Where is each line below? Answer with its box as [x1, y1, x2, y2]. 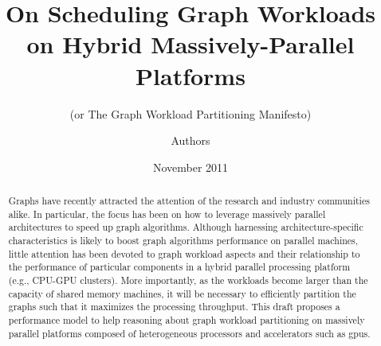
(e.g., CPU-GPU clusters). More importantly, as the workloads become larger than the [8, 274, 368, 287]
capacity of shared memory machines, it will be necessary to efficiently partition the [8, 286, 356, 300]
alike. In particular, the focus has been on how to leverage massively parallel [8, 207, 326, 220]
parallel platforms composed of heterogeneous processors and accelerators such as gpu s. [8, 326, 371, 340]
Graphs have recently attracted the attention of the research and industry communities [8, 194, 370, 208]
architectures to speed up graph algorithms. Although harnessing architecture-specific [8, 220, 363, 234]
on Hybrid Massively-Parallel [26, 28, 355, 60]
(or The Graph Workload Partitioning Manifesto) [69, 105, 312, 122]
